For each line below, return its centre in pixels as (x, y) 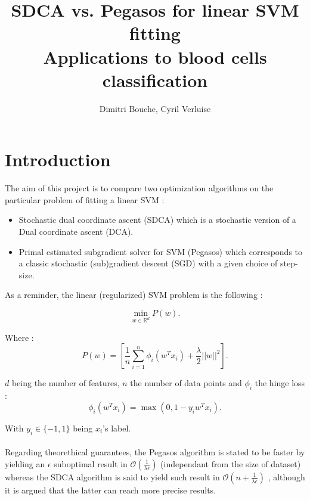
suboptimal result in (91, 463)
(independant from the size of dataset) (231, 463)
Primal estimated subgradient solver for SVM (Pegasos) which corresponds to (161, 251)
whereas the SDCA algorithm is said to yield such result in (112, 476)
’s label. (117, 428)
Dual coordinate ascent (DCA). (76, 231)
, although (286, 476)
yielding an (25, 463)
